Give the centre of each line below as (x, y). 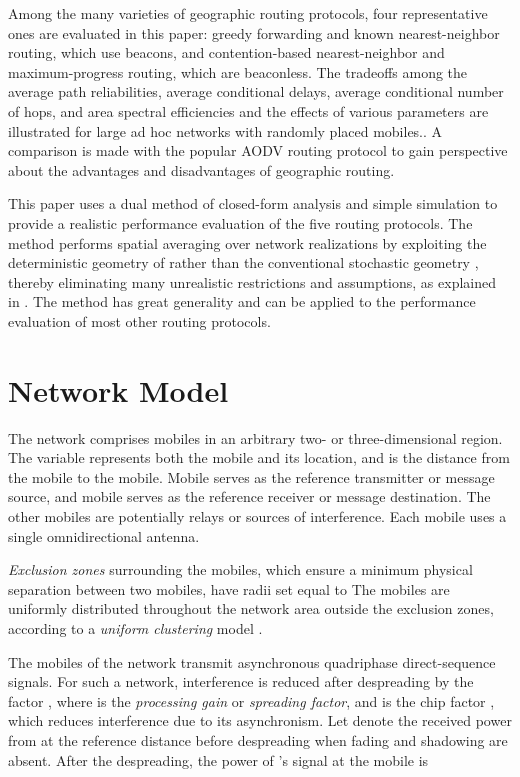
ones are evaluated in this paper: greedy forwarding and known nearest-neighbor (254, 32)
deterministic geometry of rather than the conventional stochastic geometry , (243, 262)
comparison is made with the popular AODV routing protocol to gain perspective (258, 150)
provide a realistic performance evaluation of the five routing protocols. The (240, 222)
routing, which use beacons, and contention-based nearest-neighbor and (226, 52)
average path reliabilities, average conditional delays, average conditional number (256, 91)
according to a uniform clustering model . (135, 627)
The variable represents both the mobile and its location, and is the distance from (259, 457)
